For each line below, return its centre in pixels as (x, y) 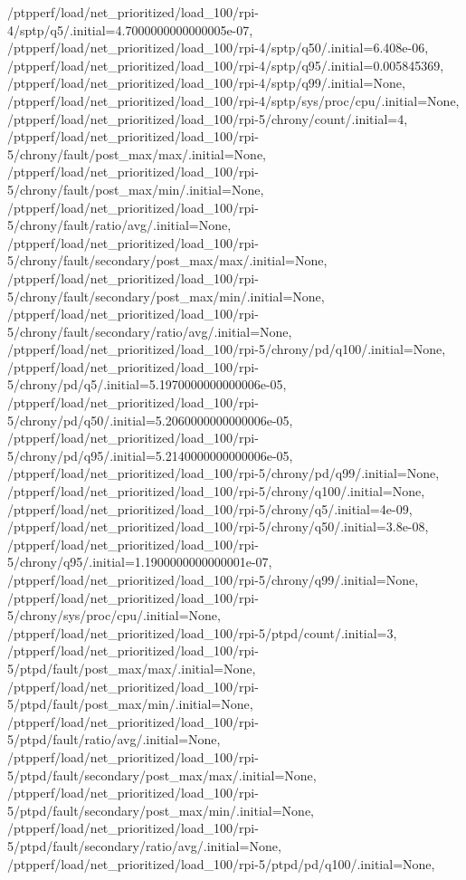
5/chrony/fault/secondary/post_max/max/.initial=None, (167, 260)
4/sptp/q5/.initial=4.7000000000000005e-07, (130, 29)
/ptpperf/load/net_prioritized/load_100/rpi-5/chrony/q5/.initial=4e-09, (210, 508)
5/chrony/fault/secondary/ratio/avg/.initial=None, (150, 331)
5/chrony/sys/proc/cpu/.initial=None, (114, 615)
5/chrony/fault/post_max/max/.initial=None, (137, 153)
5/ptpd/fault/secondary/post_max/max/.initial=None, (162, 775)
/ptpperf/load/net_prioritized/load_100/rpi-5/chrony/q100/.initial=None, (216, 491)
